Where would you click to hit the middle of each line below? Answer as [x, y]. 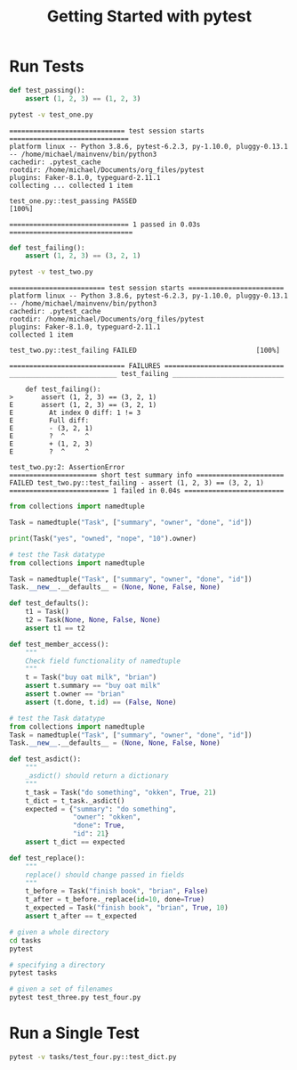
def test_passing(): [48, 90]
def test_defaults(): [49, 603]
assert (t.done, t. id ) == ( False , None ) [101, 702]
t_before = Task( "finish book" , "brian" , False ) [117, 891]
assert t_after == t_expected [81, 916]
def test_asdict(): [45, 759]
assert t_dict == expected [75, 842]
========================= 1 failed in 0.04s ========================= [147, 491]
